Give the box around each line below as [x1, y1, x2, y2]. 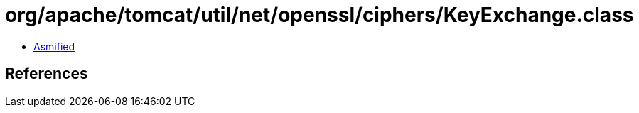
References [5, 65, 88, 83]
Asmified [33, 40, 75, 53]
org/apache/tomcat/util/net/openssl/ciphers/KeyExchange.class [5, 3, 634, 27]
